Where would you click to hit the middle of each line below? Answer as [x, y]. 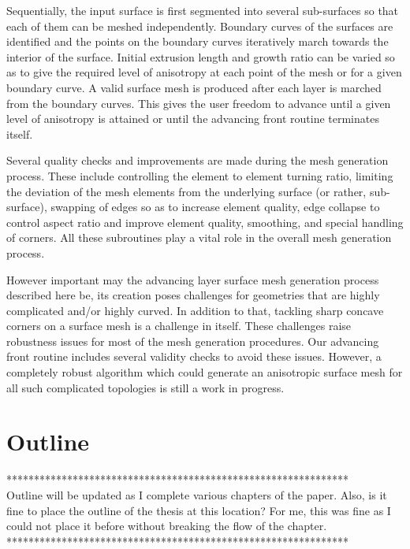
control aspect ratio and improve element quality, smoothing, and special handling [205, 222]
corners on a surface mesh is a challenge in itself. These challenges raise [179, 326]
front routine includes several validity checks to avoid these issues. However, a [194, 356]
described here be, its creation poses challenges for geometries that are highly [193, 295]
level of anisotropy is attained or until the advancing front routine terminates [193, 119]
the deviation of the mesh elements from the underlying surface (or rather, [186, 191]
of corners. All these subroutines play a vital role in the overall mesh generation [199, 237]
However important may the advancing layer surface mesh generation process [193, 279]
